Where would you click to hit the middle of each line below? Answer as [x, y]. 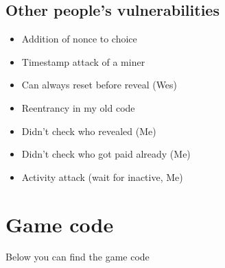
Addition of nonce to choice [79, 39]
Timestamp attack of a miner [83, 61]
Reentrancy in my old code [78, 107]
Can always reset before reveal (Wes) [99, 85]
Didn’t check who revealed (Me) [89, 131]
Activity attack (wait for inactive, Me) [102, 176]
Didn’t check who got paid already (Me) [106, 154]
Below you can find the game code [78, 257]
